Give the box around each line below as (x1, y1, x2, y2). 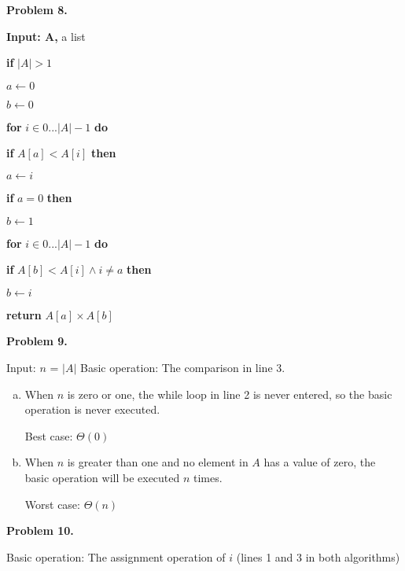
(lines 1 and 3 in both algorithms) (236, 548, 400, 565)
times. (193, 469, 223, 485)
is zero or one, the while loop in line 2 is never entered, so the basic (67, 385, 392, 402)
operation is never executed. (24, 401, 160, 418)
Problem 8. (6, 2, 68, 17)
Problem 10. (6, 522, 74, 539)
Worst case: (24, 495, 80, 512)
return (6, 306, 42, 322)
